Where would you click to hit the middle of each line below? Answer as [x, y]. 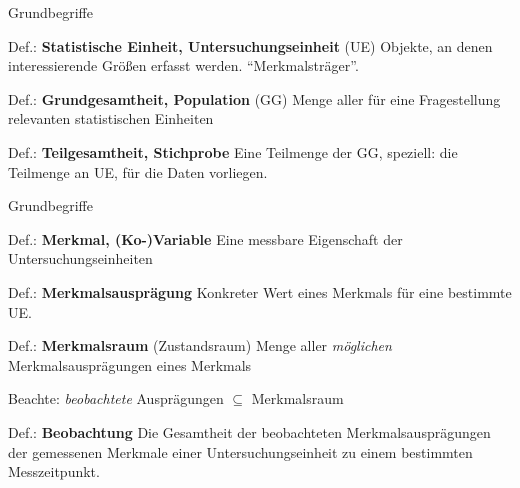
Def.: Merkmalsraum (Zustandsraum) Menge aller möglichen [200, 345]
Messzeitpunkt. [54, 471]
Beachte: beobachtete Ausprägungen [116, 398]
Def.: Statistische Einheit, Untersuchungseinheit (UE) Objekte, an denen [250, 45]
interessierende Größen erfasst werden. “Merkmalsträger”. [183, 65]
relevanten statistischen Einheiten [111, 118]
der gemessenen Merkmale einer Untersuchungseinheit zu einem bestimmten [240, 451]
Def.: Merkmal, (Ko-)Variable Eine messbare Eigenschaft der [205, 238]
